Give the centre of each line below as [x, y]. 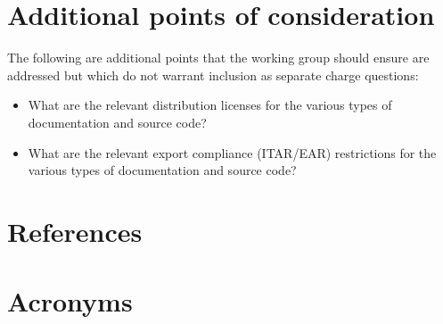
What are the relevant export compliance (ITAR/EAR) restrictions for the [232, 152]
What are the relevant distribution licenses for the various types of [210, 105]
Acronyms [70, 301]
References [75, 231]
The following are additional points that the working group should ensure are [218, 58]
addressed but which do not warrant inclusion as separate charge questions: [213, 75]
